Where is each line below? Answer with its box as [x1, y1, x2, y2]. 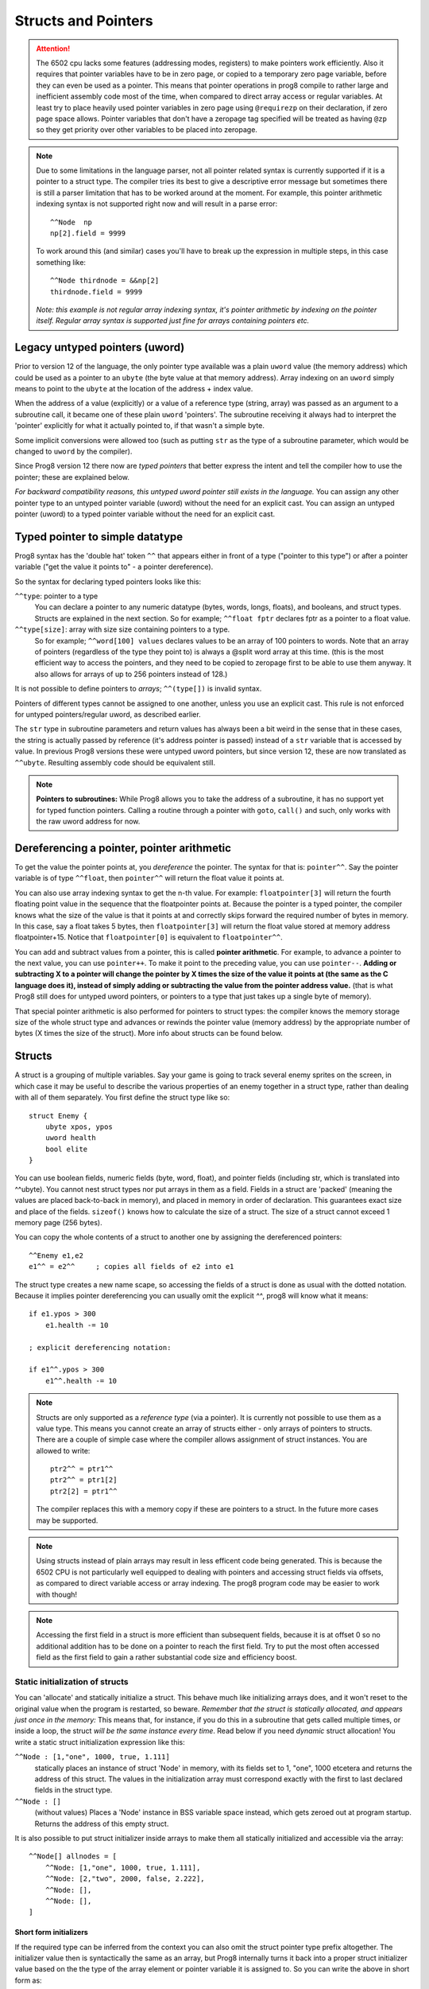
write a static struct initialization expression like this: [14, 1737, 186, 1746]
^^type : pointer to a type [14, 591, 99, 601]
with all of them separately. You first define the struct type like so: [14, 1092, 230, 1102]
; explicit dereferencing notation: [29, 1343, 172, 1352]
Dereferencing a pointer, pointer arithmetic [14, 841, 232, 854]
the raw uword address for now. [36, 816, 141, 827]
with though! [36, 1590, 78, 1599]
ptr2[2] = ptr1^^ [50, 1486, 118, 1496]
